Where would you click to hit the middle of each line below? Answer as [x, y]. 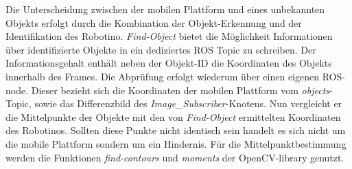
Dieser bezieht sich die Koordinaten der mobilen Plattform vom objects [180, 90]
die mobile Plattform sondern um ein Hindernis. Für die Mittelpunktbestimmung [176, 143]
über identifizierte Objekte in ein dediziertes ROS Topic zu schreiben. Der [161, 49]
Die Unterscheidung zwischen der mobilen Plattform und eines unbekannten [165, 9]
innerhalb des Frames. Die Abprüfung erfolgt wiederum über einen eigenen [162, 76]
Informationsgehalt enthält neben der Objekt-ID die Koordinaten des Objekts [169, 63]
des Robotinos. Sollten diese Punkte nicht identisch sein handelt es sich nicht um [176, 130]
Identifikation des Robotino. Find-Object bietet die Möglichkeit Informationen [169, 36]
